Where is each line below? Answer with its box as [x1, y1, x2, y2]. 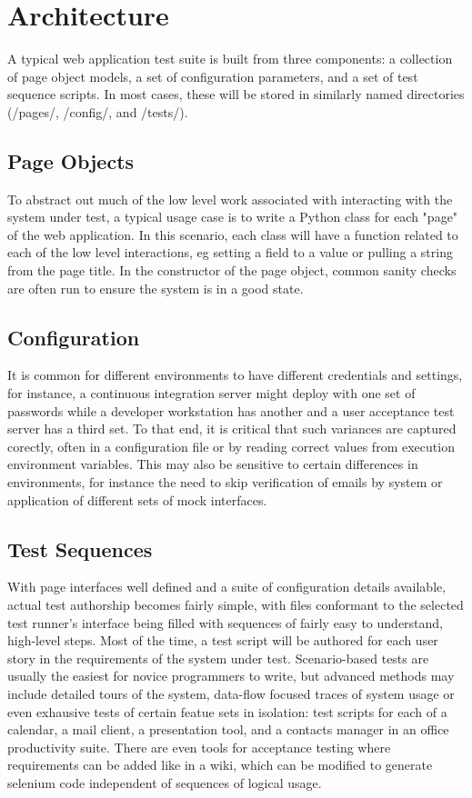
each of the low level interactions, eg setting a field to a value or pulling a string [7, 243, 453, 262]
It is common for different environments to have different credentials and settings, [7, 365, 463, 384]
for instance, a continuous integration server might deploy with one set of [7, 384, 416, 403]
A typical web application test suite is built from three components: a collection [7, 49, 453, 68]
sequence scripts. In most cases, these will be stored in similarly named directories [7, 85, 465, 104]
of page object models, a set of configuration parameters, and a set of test [7, 66, 418, 85]
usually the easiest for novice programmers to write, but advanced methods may [7, 666, 455, 685]
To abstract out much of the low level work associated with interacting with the [7, 189, 453, 208]
